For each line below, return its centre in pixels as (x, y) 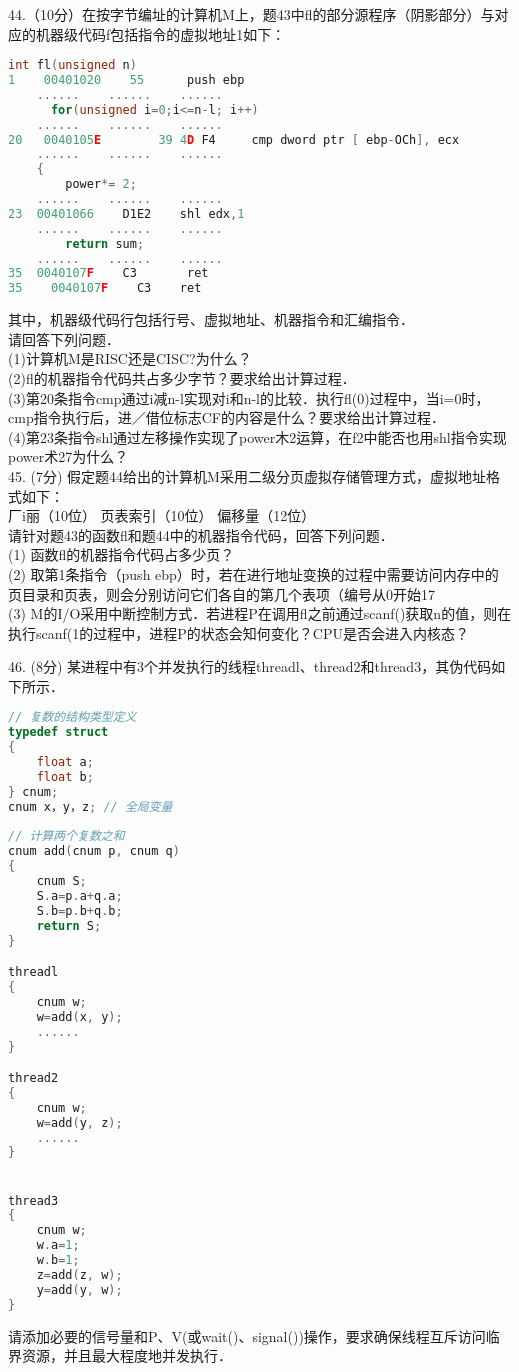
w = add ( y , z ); (79, 1122)
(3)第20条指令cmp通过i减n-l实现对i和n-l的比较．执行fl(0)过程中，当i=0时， (249, 397)
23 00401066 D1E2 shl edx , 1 (126, 213)
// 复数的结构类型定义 (72, 717)
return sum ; (105, 243)
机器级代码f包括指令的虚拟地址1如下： (160, 33)
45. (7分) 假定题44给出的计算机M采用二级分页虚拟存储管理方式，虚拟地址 (247, 475)
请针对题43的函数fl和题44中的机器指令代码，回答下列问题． (201, 534)
